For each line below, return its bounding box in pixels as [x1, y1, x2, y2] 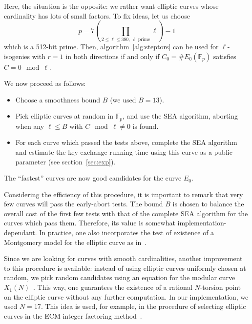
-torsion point [200, 282, 241, 292]
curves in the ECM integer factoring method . [4, 310, 142, 321]
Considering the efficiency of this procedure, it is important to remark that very [4, 189, 243, 199]
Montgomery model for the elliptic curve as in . [4, 237, 147, 247]
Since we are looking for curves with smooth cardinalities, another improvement [4, 253, 243, 263]
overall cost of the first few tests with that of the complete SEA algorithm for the [4, 208, 248, 218]
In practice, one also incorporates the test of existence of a [39, 227, 214, 238]
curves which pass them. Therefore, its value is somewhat [4, 218, 175, 228]
